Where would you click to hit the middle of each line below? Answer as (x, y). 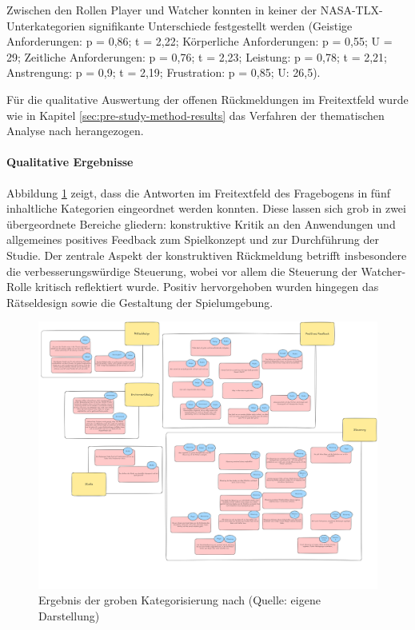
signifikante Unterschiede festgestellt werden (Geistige (221, 25)
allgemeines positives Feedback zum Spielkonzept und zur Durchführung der (193, 239)
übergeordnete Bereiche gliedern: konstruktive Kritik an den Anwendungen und (201, 223)
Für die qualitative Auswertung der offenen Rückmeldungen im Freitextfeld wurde (207, 99)
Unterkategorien (46, 25)
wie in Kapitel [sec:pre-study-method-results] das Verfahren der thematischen (196, 115)
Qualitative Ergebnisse (70, 162)
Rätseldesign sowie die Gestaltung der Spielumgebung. (140, 302)
